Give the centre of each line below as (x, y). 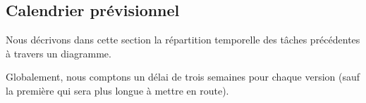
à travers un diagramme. (59, 53)
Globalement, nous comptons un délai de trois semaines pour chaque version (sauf (183, 77)
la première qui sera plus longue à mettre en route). (117, 90)
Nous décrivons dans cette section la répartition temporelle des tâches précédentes (183, 40)
